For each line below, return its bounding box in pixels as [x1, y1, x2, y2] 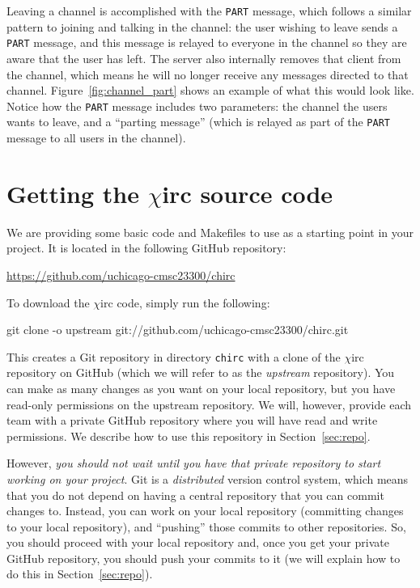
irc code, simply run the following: [100, 294, 270, 311]
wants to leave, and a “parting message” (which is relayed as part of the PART [6, 113, 390, 130]
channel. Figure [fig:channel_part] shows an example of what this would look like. [6, 82, 414, 99]
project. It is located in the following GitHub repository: [6, 239, 286, 256]
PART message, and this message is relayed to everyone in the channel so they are [6, 34, 407, 51]
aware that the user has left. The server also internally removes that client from [6, 49, 401, 66]
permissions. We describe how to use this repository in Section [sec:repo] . [6, 427, 371, 444]
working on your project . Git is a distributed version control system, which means [6, 470, 409, 487]
